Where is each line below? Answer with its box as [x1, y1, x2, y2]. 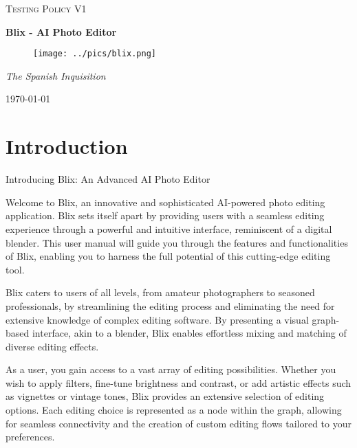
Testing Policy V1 [6, 1, 87, 15]
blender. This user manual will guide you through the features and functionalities [6, 235, 348, 249]
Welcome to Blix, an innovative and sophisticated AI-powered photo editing [6, 194, 325, 209]
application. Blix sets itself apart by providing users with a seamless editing [6, 208, 325, 223]
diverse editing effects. [6, 339, 99, 353]
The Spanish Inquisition [6, 68, 106, 82]
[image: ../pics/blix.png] [33, 49, 156, 59]
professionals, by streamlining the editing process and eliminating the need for [6, 298, 335, 313]
